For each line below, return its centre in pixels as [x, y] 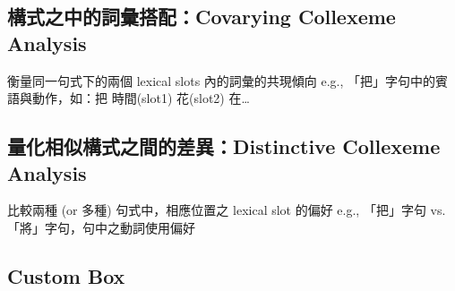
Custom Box [66, 275]
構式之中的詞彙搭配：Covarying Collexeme [202, 17]
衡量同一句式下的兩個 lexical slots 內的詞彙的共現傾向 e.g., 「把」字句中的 [222, 80]
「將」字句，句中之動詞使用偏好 [101, 227]
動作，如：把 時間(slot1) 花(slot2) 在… [141, 98]
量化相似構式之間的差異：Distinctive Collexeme [224, 146]
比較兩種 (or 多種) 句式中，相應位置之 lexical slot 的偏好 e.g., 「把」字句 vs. [227, 210]
